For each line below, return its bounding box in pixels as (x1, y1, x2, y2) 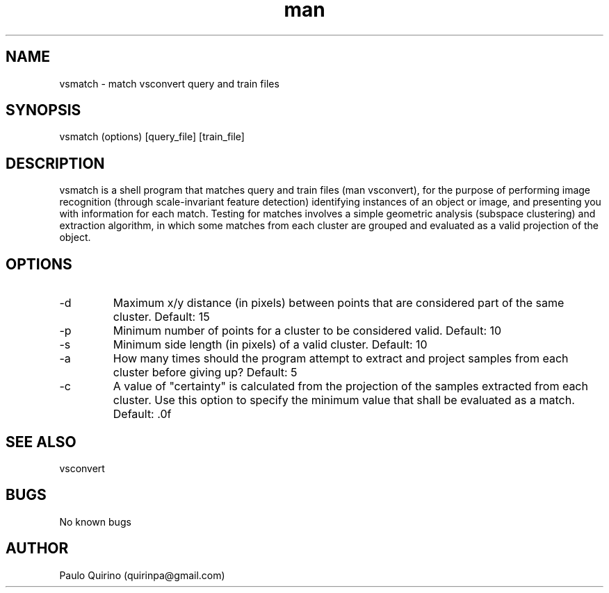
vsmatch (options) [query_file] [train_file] (59, 131, 245, 143)
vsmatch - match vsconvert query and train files (59, 77, 279, 90)
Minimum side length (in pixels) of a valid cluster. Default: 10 (113, 337, 428, 352)
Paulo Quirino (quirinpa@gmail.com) (59, 569, 225, 581)
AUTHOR (6, 540, 69, 558)
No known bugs (59, 515, 131, 528)
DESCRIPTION (6, 154, 105, 172)
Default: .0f (113, 407, 172, 421)
